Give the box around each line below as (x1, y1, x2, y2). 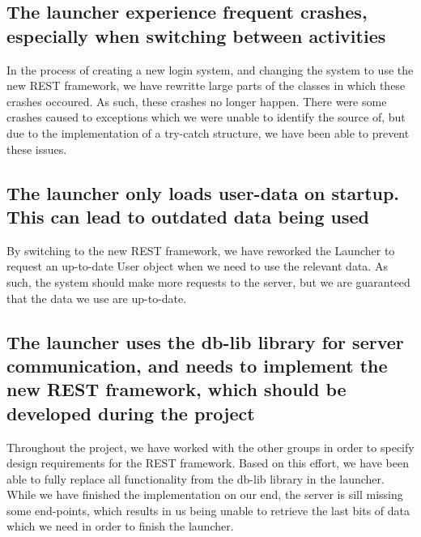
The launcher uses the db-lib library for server (6, 329, 404, 354)
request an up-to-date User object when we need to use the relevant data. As (6, 258, 388, 275)
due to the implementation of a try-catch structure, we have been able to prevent (6, 124, 410, 141)
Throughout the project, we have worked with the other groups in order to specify (6, 438, 415, 455)
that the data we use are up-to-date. (6, 289, 187, 306)
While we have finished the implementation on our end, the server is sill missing (6, 486, 403, 503)
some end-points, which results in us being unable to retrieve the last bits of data (6, 501, 410, 518)
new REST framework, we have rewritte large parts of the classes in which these (6, 77, 406, 94)
